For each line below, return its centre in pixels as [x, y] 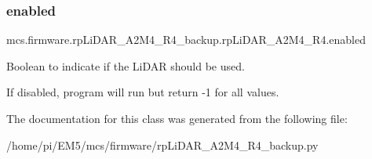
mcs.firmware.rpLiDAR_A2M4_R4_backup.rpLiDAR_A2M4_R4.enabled [186, 40]
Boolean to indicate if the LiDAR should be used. [126, 65]
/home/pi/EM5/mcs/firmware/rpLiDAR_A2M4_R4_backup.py [162, 145]
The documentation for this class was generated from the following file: [177, 118]
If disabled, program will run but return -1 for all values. [143, 92]
